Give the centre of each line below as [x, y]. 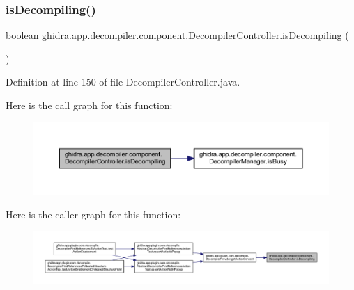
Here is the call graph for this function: [89, 105]
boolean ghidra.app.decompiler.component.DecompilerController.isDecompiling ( [177, 35]
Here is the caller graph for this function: [93, 214]
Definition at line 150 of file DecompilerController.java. [123, 82]
